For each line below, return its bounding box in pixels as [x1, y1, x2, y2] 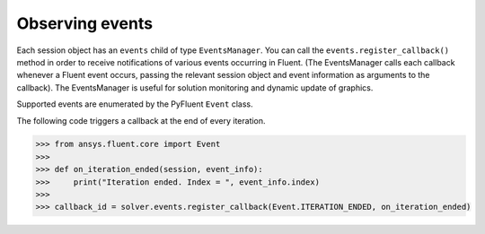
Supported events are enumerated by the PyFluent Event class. [16, 99, 253, 109]
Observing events [16, 13, 153, 33]
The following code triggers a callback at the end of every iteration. [16, 115, 266, 126]
